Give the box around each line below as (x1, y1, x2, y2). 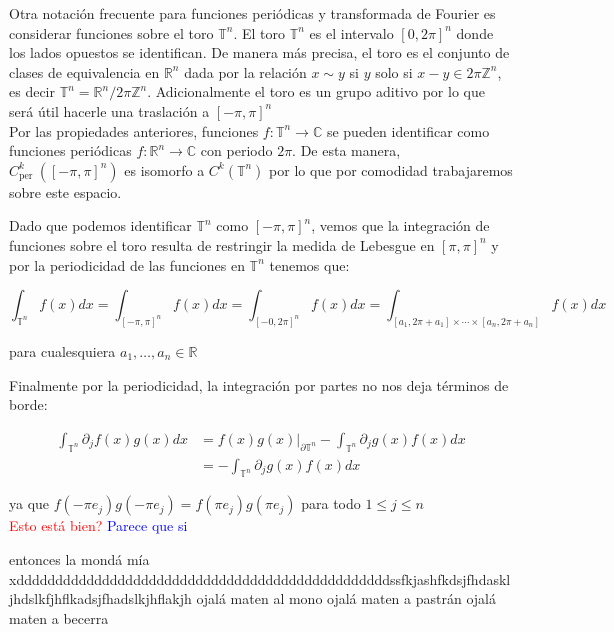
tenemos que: (269, 254, 350, 275)
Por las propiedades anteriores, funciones (9, 120, 259, 141)
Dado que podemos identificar (9, 215, 192, 236)
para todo (301, 493, 361, 514)
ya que (9, 493, 50, 514)
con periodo (200, 140, 273, 161)
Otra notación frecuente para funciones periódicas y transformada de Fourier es (9, 3, 496, 23)
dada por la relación (184, 61, 307, 82)
